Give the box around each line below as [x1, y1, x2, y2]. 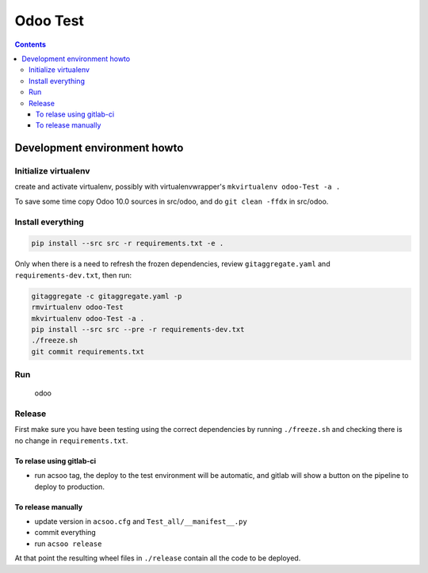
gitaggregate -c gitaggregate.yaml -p [31, 292, 182, 300]
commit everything [34, 528, 97, 537]
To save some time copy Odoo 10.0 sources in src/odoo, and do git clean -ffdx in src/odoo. [14, 197, 329, 206]
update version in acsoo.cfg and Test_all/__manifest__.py [34, 516, 247, 526]
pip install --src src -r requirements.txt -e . [31, 239, 224, 248]
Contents [14, 40, 47, 49]
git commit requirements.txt [31, 347, 145, 356]
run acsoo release [34, 539, 102, 548]
